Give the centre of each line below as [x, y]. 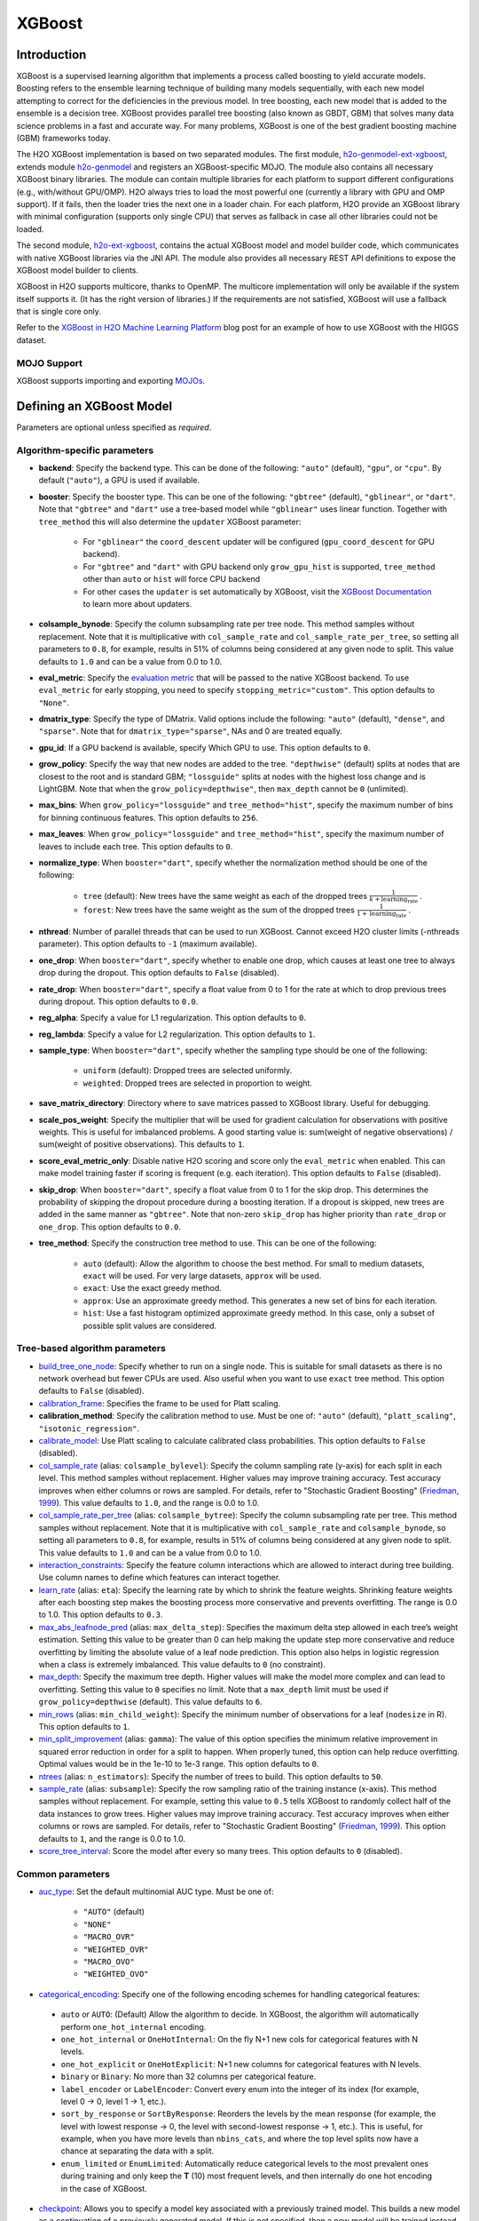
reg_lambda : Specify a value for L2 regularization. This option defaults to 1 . [177, 1034]
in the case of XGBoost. [104, 2188]
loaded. [30, 229]
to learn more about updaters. [137, 603]
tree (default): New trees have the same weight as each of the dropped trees [225, 896]
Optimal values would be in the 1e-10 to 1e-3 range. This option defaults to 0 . [179, 1764]
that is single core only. [59, 312]
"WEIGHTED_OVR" [116, 1949]
